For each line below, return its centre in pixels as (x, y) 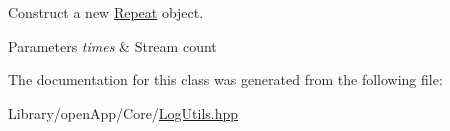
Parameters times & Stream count (112, 45)
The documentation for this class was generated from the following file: (225, 79)
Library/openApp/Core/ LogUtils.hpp (123, 112)
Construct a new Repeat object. (106, 12)
